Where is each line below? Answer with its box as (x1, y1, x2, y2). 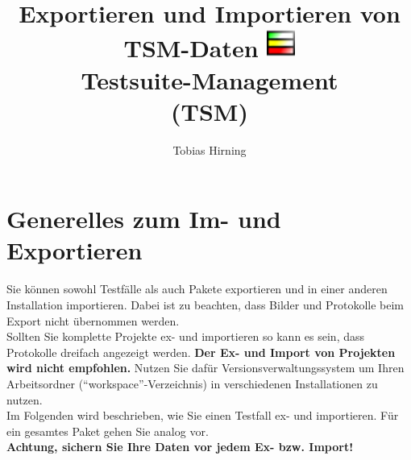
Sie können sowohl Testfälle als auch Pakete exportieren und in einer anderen (6, 280, 388, 297)
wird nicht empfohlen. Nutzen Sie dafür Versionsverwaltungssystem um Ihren (6, 359, 405, 376)
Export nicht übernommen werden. (6, 312, 180, 329)
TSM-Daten (123, 31, 259, 64)
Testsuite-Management (81, 63, 338, 96)
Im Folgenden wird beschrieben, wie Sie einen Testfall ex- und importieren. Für (6, 407, 399, 424)
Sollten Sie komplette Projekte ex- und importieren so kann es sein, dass (6, 328, 365, 345)
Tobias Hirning (172, 141, 247, 158)
